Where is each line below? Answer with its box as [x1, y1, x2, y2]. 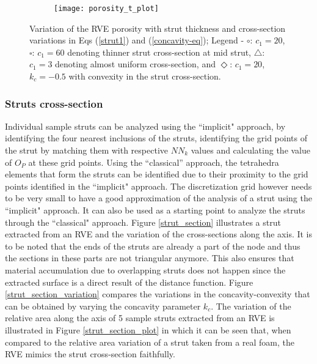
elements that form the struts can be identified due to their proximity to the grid [5, 168, 308, 180]
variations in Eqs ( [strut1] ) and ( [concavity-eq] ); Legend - [29, 34, 244, 46]
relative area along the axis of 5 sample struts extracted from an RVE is [5, 311, 275, 324]
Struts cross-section [5, 95, 103, 111]
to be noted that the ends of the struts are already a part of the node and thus [5, 239, 301, 252]
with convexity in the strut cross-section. [68, 70, 221, 83]
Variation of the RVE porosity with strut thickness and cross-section [29, 21, 286, 34]
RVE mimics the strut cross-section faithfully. [5, 347, 175, 360]
